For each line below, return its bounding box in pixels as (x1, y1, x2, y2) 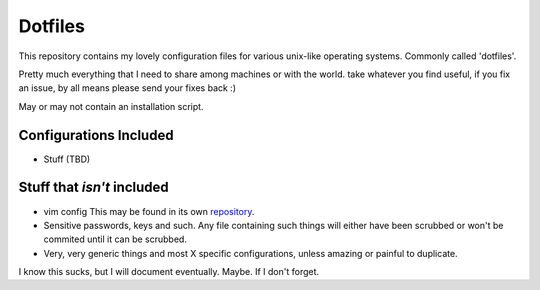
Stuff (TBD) (43, 153, 91, 165)
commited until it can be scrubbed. (43, 233, 187, 245)
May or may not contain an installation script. (18, 100, 204, 112)
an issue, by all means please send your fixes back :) (18, 82, 237, 94)
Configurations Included (18, 126, 174, 144)
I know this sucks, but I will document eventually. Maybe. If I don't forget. (18, 266, 320, 278)
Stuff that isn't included (18, 179, 169, 196)
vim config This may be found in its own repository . (43, 205, 255, 217)
